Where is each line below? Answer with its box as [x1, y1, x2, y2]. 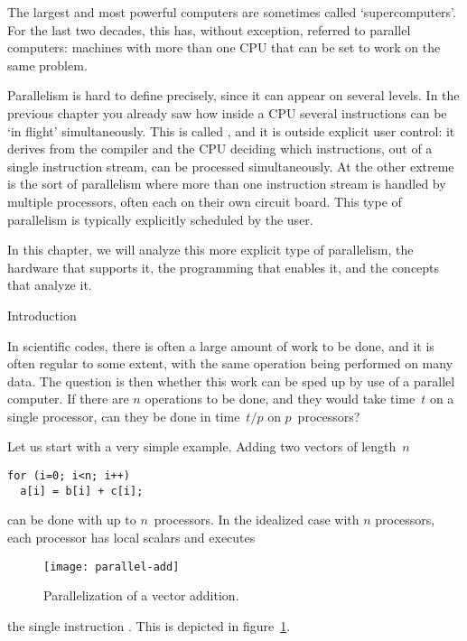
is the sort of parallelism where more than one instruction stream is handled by [7, 174, 446, 193]
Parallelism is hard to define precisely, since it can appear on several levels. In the [7, 86, 460, 105]
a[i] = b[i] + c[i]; [20, 484, 144, 497]
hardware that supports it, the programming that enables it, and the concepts [7, 257, 440, 276]
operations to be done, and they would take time [145, 389, 416, 408]
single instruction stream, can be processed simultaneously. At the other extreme [7, 156, 454, 175]
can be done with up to [7, 510, 136, 529]
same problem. [7, 55, 88, 74]
